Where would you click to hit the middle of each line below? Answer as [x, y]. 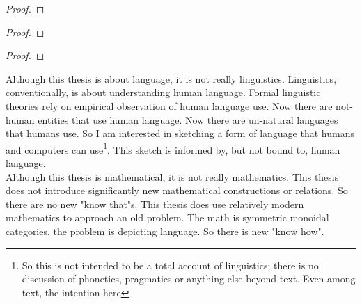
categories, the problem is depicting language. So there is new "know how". [165, 231]
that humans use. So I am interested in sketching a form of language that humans [180, 133]
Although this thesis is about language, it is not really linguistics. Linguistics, [171, 78]
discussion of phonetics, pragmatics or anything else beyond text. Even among [189, 279]
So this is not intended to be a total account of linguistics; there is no [170, 265]
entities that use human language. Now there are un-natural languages [188, 119]
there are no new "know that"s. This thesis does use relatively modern [155, 203]
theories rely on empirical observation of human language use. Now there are [169, 105]
